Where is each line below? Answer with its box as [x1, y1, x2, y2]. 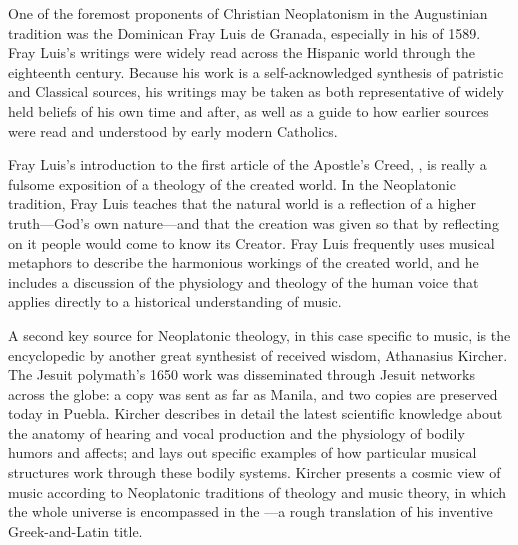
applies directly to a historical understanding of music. [8, 291, 342, 312]
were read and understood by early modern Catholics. [8, 120, 338, 141]
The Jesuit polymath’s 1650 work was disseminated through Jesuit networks [8, 364, 475, 385]
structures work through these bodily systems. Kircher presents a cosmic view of [8, 462, 501, 483]
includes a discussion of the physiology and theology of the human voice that [8, 271, 479, 292]
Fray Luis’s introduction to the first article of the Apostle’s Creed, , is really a [8, 154, 487, 175]
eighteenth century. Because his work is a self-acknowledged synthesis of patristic [8, 61, 504, 82]
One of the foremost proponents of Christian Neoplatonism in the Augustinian [8, 3, 488, 23]
